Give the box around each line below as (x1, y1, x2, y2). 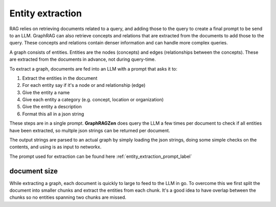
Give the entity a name (22, 89, 70, 96)
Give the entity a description (22, 104, 82, 110)
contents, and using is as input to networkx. (9, 144, 102, 150)
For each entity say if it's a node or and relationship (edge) (22, 82, 146, 88)
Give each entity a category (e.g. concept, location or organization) (22, 97, 164, 103)
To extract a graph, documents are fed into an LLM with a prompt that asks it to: (9, 65, 177, 72)
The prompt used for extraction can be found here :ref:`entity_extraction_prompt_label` (9, 153, 192, 159)
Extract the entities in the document (22, 75, 98, 81)
